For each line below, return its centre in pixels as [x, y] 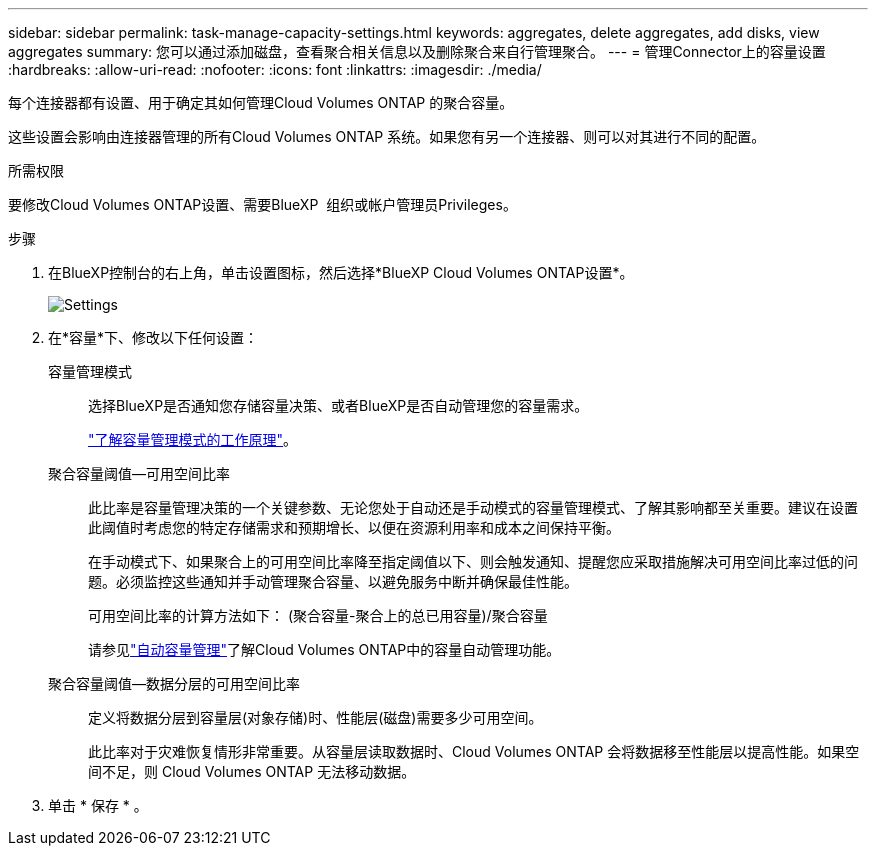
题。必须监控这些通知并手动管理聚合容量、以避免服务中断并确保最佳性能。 [333, 581]
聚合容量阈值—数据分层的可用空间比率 [174, 683]
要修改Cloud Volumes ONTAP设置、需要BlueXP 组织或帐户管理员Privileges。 [262, 204]
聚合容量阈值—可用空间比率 [139, 473]
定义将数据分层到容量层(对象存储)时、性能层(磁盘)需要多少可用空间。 [315, 717]
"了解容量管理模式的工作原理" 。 [193, 439]
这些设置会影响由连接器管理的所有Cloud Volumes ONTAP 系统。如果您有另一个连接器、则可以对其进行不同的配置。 [387, 136]
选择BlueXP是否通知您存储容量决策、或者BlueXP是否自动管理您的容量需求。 [338, 405]
